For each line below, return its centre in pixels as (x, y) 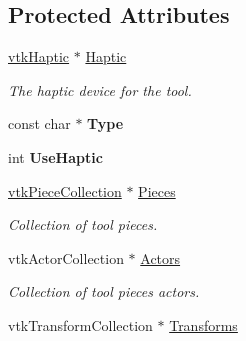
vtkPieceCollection (65, 190)
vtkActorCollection (66, 257)
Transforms (203, 324)
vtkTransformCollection (80, 324)
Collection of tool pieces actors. (104, 291)
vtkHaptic (39, 56)
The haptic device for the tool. (100, 89)
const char (39, 123)
